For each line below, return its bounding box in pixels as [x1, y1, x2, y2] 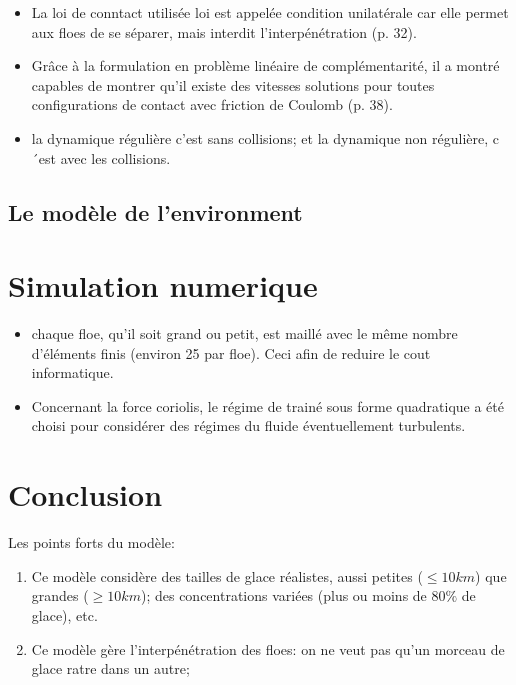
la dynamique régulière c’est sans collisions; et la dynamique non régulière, [31, 127, 489, 148]
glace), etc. [31, 604, 98, 625]
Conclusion [8, 474, 163, 515]
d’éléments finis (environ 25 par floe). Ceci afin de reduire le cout [31, 342, 431, 363]
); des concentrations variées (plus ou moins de [140, 585, 427, 606]
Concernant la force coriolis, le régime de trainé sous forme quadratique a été [31, 395, 504, 416]
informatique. [31, 362, 114, 383]
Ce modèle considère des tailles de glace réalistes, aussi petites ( [31, 565, 423, 586]
